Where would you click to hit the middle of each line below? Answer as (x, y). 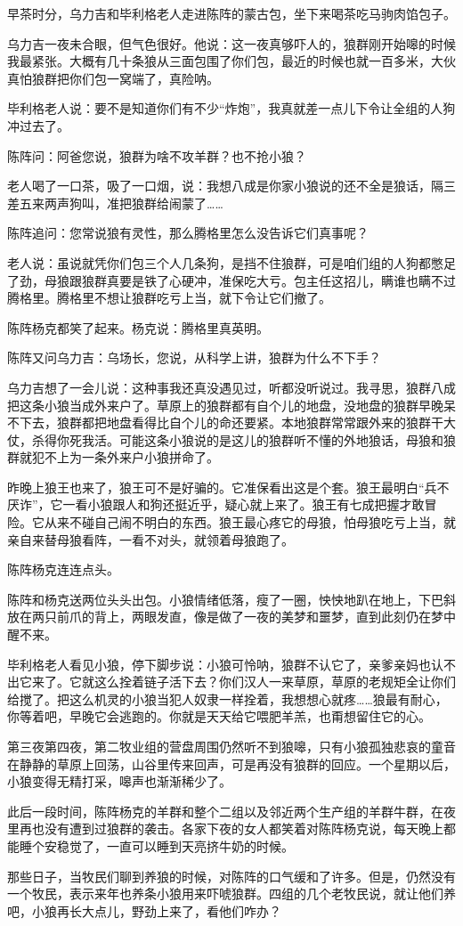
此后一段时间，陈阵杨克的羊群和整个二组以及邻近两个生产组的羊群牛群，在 (225, 811)
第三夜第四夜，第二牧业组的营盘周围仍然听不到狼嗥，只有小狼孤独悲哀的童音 (231, 746)
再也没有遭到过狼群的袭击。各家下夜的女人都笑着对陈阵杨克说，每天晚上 (231, 829)
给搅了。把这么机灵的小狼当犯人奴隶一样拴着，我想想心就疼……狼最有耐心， (227, 699)
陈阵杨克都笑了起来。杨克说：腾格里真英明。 (138, 327)
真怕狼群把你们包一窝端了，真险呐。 (113, 78)
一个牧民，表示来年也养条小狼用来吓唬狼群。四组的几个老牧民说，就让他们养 (231, 894)
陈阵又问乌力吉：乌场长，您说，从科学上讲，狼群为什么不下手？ (194, 357)
